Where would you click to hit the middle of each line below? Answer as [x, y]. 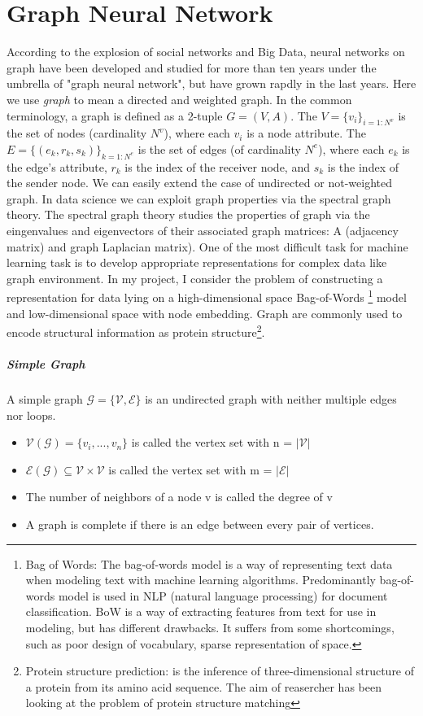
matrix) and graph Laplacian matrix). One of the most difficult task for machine [207, 246]
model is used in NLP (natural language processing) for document [223, 595]
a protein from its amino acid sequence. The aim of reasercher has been [203, 686]
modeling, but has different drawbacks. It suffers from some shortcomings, [210, 628]
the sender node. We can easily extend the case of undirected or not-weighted [199, 183]
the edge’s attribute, [57, 166]
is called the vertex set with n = [212, 442]
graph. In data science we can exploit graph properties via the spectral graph [199, 198]
